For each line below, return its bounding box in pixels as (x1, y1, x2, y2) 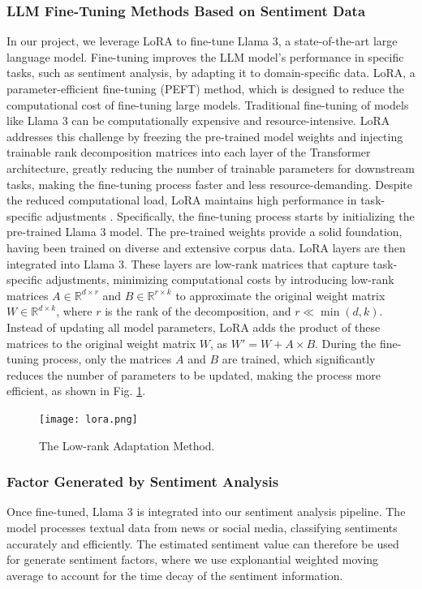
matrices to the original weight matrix (6, 334, 196, 351)
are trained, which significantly (222, 350, 376, 368)
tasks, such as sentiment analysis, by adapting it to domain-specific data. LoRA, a (6, 64, 416, 81)
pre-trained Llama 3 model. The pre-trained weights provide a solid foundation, (6, 223, 403, 240)
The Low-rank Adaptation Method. (39, 436, 215, 454)
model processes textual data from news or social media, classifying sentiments (6, 518, 398, 535)
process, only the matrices (42, 350, 172, 368)
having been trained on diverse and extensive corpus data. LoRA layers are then (6, 239, 406, 256)
